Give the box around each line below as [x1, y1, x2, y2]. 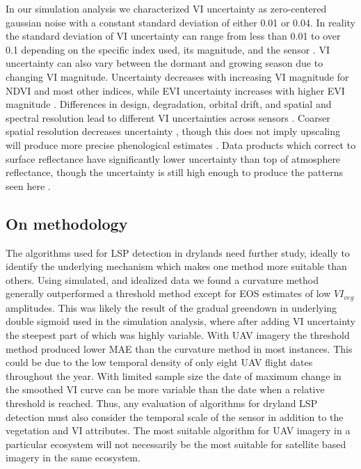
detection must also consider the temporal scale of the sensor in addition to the [6, 409, 344, 424]
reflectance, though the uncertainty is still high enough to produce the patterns [6, 165, 343, 180]
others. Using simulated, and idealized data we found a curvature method [6, 272, 319, 287]
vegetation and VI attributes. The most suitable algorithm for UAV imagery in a [6, 423, 351, 438]
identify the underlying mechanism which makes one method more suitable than [6, 259, 347, 273]
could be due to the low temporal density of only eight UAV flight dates [6, 355, 313, 369]
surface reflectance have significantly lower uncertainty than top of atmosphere [6, 151, 341, 166]
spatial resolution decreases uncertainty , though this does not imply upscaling [6, 124, 340, 138]
